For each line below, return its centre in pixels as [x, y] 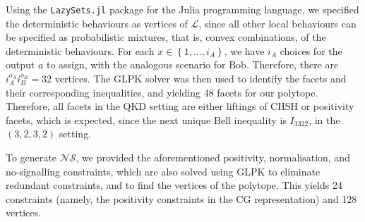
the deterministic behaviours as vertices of [97, 23]
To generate [31, 157]
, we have [244, 50]
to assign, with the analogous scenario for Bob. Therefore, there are [192, 64]
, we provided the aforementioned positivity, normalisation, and [213, 157]
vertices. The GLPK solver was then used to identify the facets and [201, 79]
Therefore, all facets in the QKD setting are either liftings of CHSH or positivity [180, 106]
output [20, 64]
